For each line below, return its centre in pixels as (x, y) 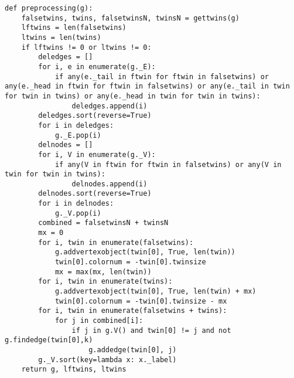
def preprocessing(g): (49, 8)
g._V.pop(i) (78, 213)
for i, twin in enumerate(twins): (105, 282)
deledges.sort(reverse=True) (95, 116)
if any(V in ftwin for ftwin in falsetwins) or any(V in (168, 164)
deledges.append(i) (110, 106)
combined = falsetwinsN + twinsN (103, 223)
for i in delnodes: (76, 204)
